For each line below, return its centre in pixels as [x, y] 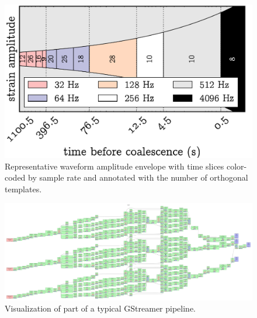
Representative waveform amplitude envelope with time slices [114, 166]
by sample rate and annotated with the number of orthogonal [138, 177]
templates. [23, 189]
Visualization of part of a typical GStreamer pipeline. [100, 308]
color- [237, 166]
